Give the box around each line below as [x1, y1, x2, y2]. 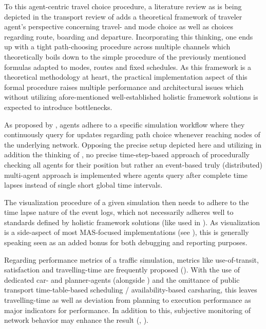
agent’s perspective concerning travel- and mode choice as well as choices [4, 21, 234, 32]
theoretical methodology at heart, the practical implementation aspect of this [4, 71, 248, 82]
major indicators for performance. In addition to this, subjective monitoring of [4, 304, 251, 315]
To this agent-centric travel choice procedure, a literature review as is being [4, 1, 242, 11]
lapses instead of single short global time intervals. [4, 179, 163, 190]
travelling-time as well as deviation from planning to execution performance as [4, 295, 251, 305]
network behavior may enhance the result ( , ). [4, 315, 148, 325]
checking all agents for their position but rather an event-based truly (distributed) [4, 159, 263, 170]
